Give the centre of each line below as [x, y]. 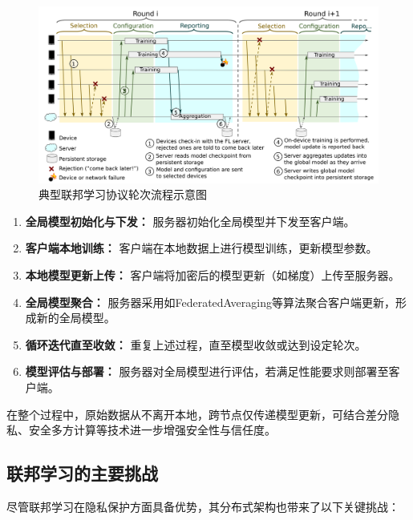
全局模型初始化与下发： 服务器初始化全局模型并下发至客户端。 [190, 221]
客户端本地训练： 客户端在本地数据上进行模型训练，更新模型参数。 [201, 248]
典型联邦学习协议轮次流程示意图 [123, 194]
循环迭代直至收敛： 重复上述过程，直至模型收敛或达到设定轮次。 [196, 344]
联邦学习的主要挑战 [82, 473]
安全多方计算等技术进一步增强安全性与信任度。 [152, 430]
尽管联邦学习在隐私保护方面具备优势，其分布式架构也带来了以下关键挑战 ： [203, 507]
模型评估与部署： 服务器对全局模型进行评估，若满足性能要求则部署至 [207, 371]
